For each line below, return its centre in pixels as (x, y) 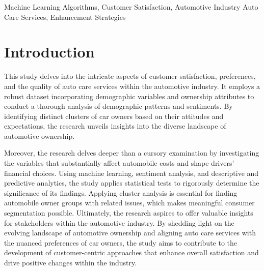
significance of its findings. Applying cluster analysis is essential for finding (121, 192)
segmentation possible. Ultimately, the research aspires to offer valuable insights (129, 213)
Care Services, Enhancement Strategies (65, 17)
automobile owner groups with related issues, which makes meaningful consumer (129, 203)
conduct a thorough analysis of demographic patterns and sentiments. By (118, 106)
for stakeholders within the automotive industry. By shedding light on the (119, 222)
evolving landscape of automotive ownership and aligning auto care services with (130, 233)
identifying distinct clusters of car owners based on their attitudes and (114, 116)
